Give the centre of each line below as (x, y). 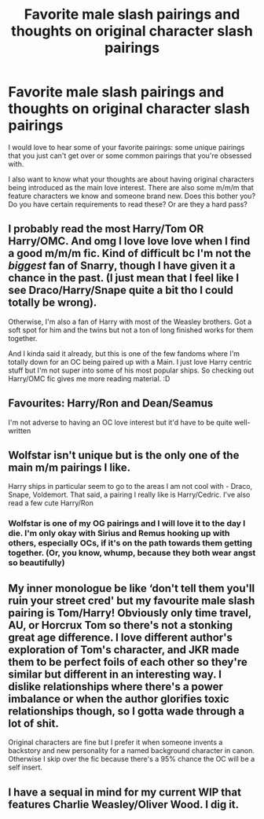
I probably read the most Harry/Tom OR (106, 229)
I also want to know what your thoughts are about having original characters (131, 179)
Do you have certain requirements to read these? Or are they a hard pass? (128, 204)
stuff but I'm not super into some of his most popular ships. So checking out (131, 370)
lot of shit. (33, 724)
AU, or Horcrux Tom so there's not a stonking (121, 625)
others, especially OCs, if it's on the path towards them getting (130, 543)
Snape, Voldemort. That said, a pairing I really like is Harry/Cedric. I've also (129, 495)
